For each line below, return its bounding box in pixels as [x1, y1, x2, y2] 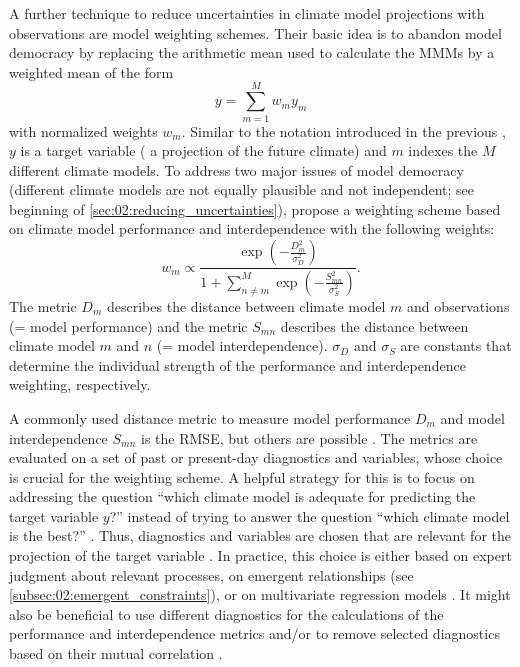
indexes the [408, 140, 478, 161]
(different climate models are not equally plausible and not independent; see [9, 179, 475, 200]
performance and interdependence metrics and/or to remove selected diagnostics [9, 623, 500, 644]
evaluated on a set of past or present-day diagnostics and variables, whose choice [9, 447, 503, 468]
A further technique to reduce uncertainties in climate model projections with [9, 3, 485, 23]
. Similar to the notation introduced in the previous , [181, 120, 506, 141]
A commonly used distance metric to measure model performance [9, 407, 411, 428]
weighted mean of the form [9, 61, 174, 82]
